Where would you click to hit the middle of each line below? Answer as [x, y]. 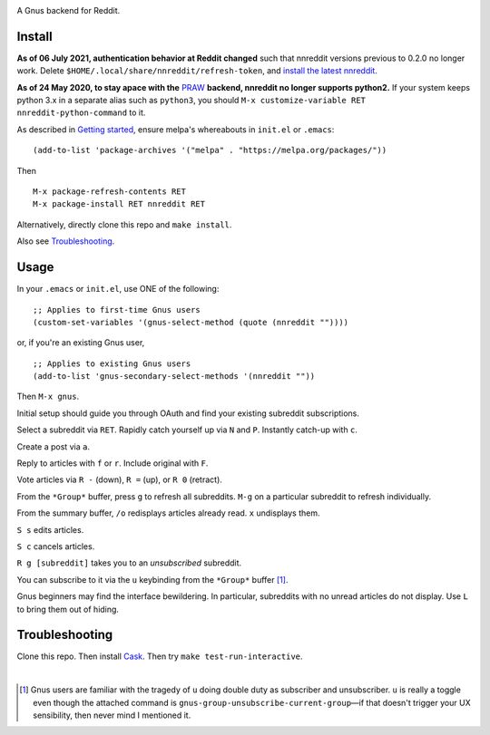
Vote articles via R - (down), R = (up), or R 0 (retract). [119, 479]
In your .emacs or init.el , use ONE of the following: [118, 289]
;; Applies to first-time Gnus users [117, 309]
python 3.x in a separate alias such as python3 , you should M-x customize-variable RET [191, 101]
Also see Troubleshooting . [66, 241]
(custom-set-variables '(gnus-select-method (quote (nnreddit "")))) [191, 322]
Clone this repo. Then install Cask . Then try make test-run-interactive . [160, 656]
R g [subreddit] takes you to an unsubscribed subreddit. [129, 563]
